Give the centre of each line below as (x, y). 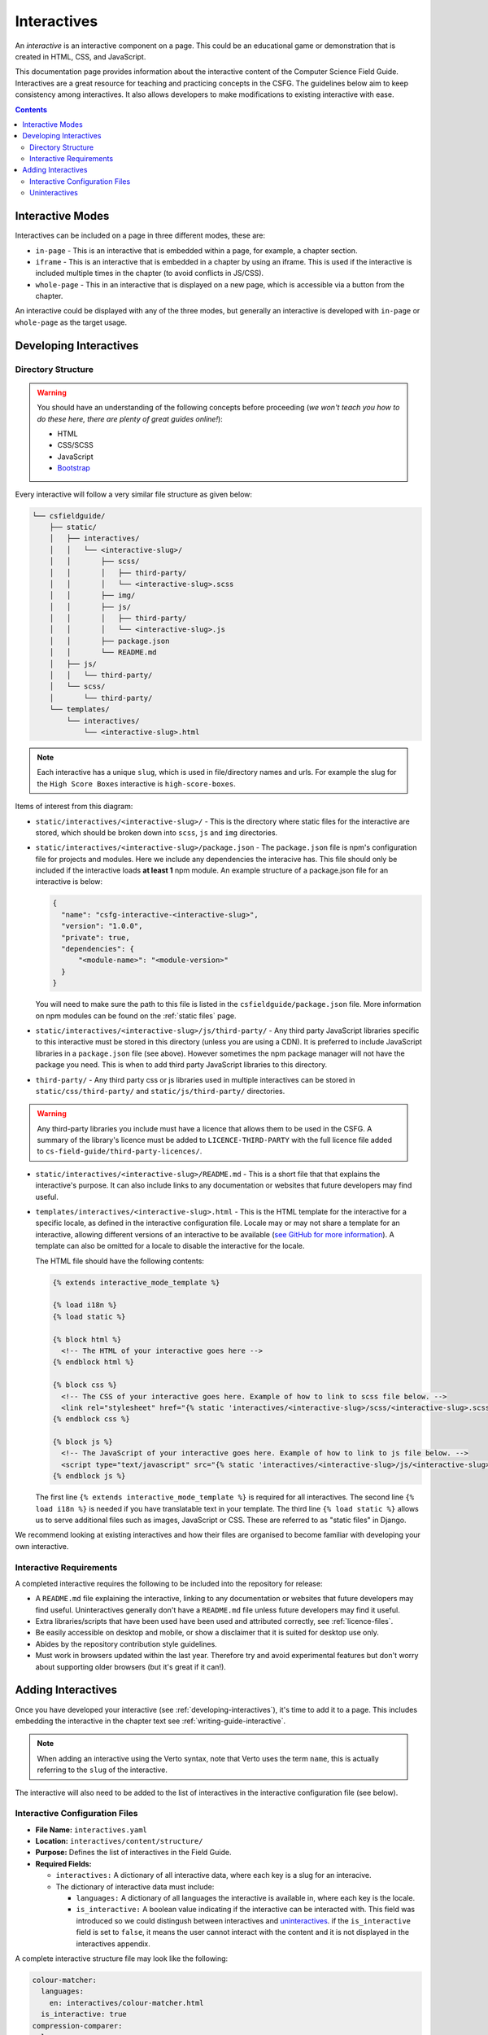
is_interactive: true (84, 2014)
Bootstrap (74, 468)
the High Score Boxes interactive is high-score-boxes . (136, 783)
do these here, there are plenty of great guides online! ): (130, 418)
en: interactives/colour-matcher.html (126, 2003)
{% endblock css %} (91, 1419)
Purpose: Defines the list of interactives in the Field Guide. (133, 1853)
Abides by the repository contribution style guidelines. (126, 1643)
